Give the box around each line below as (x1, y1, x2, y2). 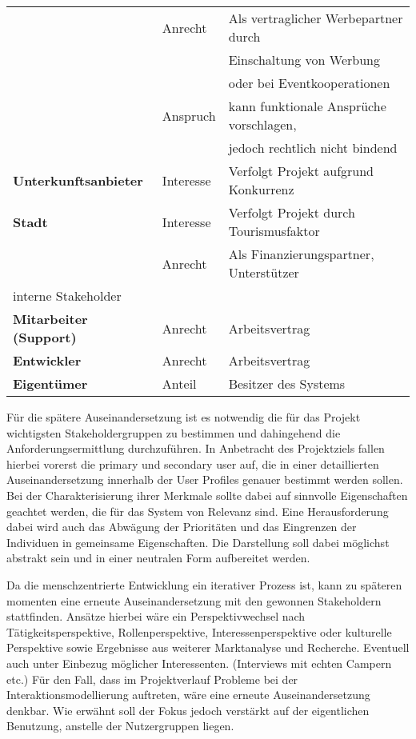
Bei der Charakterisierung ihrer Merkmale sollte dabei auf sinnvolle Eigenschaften (6, 486, 408, 503)
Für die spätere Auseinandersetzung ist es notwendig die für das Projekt (6, 409, 361, 425)
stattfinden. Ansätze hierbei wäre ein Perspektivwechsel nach (6, 608, 306, 625)
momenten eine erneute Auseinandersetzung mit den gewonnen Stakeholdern (6, 592, 382, 609)
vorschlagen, (228, 115, 297, 134)
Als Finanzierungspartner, (228, 245, 374, 263)
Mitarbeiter (13, 310, 88, 328)
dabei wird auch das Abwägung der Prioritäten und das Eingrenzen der (6, 518, 357, 535)
